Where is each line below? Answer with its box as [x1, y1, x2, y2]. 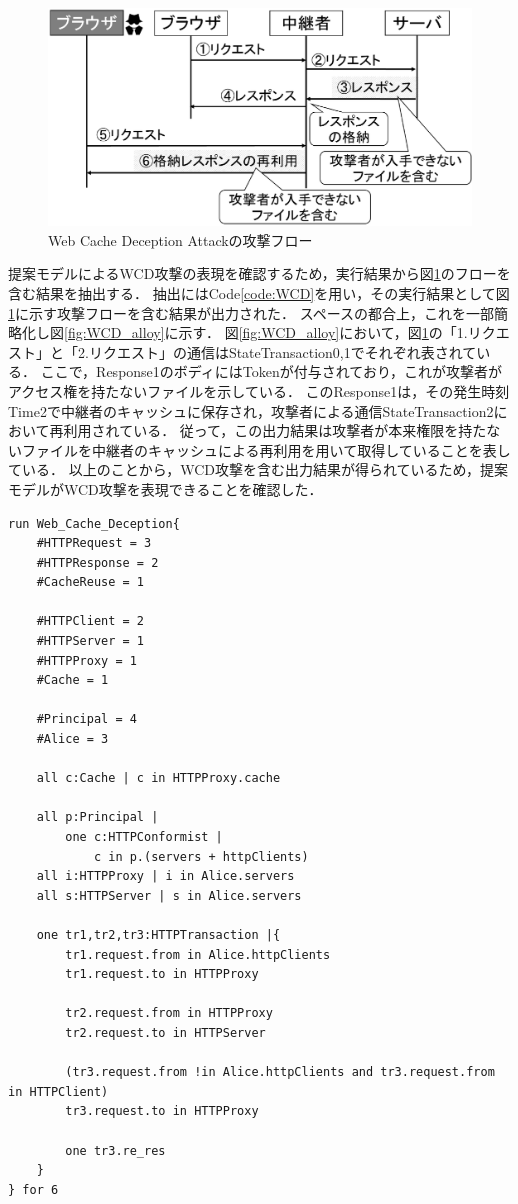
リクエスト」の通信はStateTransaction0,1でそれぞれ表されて [88, 341, 477, 362]
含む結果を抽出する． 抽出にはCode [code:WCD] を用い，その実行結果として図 [8, 282, 510, 303]
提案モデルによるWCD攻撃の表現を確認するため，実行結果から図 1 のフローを [8, 263, 511, 284]
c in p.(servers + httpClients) [93, 849, 309, 864]
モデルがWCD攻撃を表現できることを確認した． [8, 478, 323, 499]
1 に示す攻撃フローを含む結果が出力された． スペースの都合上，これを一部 [8, 302, 494, 323]
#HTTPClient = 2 [36, 614, 145, 629]
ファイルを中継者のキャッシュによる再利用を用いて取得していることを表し [21, 439, 511, 460]
